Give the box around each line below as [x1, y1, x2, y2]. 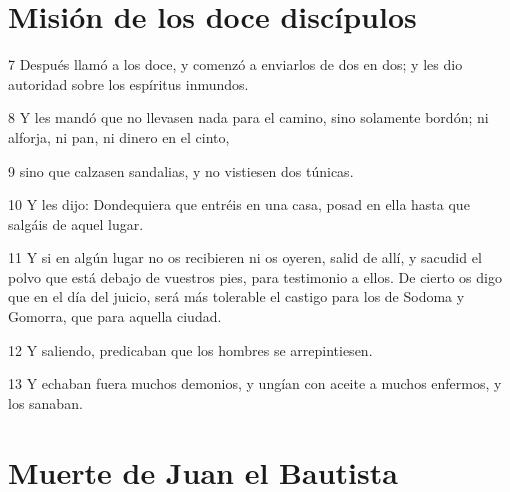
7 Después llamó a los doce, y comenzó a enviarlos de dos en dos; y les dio [8, 54, 463, 75]
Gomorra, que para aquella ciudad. [8, 306, 222, 327]
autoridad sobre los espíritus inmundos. [8, 73, 249, 94]
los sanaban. [8, 392, 83, 413]
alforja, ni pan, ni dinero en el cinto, [8, 126, 230, 147]
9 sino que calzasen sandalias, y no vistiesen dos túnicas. [8, 160, 354, 181]
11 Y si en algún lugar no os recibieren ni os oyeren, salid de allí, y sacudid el [8, 247, 482, 268]
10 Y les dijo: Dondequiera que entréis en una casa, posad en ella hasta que [8, 194, 470, 215]
